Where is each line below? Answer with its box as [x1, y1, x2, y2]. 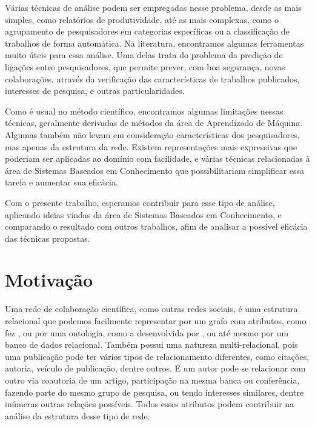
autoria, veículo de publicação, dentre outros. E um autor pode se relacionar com [5, 362, 306, 374]
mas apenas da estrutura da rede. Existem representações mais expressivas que [5, 140, 297, 153]
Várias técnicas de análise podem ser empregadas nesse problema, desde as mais [5, 1, 302, 13]
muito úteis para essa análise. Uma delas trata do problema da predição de [5, 48, 283, 61]
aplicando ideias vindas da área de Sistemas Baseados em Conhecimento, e [5, 208, 282, 221]
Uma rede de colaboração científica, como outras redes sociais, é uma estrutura [5, 302, 298, 315]
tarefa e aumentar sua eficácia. [5, 176, 118, 188]
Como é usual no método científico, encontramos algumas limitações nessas [5, 104, 283, 117]
